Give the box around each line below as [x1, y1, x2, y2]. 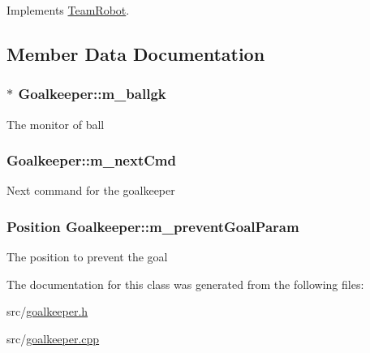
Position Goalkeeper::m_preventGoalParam [6, 216, 299, 236]
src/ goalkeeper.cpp [6, 330, 100, 347]
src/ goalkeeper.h [6, 303, 88, 320]
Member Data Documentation [6, 41, 265, 66]
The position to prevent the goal [6, 248, 168, 265]
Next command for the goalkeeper [6, 182, 175, 199]
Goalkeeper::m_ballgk [18, 84, 166, 104]
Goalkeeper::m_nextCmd [6, 150, 176, 170]
